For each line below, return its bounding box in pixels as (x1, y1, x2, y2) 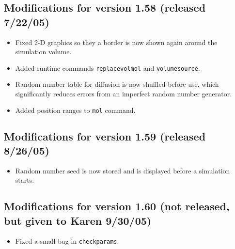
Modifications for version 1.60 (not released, (4, 199, 230, 214)
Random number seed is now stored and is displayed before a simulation (15, 165, 230, 175)
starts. (15, 175, 34, 185)
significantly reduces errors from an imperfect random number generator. (15, 89, 232, 99)
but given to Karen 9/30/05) (4, 213, 152, 228)
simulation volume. (15, 47, 72, 57)
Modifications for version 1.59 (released (4, 128, 206, 143)
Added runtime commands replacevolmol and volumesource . (15, 62, 200, 73)
